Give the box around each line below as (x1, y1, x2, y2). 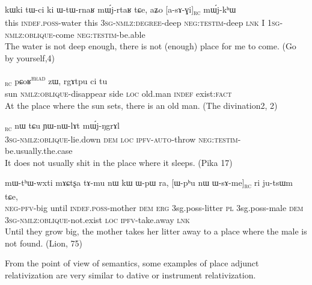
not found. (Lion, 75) (5, 236, 82, 249)
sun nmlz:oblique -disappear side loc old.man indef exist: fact (5, 87, 232, 100)
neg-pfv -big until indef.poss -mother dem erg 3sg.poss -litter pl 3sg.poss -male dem (5, 201, 304, 214)
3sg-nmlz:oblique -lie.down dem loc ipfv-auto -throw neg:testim (5, 132, 238, 145)
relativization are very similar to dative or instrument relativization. (5, 269, 256, 281)
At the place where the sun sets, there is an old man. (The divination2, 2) (5, 99, 278, 111)
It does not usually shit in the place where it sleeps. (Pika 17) (5, 156, 233, 168)
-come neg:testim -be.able (52, 28, 145, 40)
